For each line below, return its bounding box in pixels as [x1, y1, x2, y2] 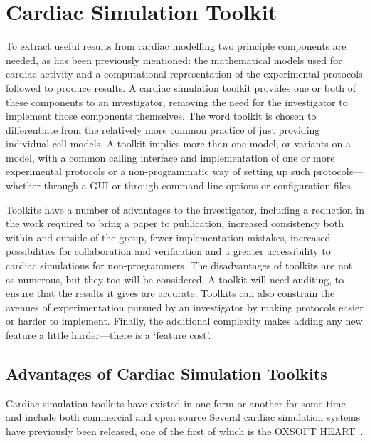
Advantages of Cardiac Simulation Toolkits [6, 362, 327, 384]
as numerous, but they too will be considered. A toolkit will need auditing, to [6, 271, 344, 286]
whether [6, 178, 41, 193]
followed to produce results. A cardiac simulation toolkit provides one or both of [6, 80, 356, 95]
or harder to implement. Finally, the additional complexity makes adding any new [6, 313, 363, 328]
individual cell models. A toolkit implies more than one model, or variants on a [6, 136, 351, 151]
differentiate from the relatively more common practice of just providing [6, 122, 320, 137]
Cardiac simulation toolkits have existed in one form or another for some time [6, 395, 346, 410]
